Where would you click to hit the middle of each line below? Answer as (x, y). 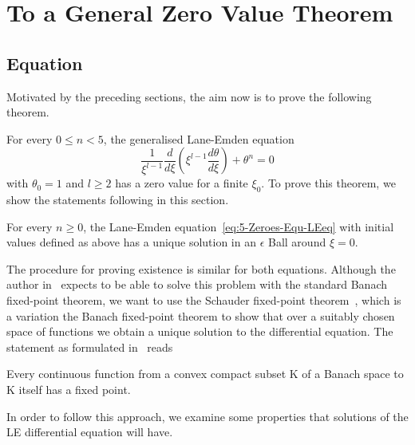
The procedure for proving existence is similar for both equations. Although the (201, 268)
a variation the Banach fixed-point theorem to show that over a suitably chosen (201, 315)
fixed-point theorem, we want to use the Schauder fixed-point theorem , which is (204, 300)
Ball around (297, 242)
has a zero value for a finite (182, 183)
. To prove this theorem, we (328, 183)
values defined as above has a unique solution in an (131, 242)
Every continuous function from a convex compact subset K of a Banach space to (205, 374)
